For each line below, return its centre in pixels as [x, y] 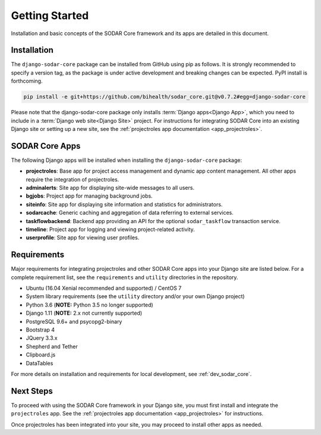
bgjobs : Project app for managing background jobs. [89, 196]
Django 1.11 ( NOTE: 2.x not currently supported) [84, 313]
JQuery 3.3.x [42, 338]
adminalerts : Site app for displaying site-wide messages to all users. [110, 188]
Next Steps [32, 391]
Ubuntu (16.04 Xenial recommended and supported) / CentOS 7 [104, 288]
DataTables [40, 363]
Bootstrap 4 [40, 330]
